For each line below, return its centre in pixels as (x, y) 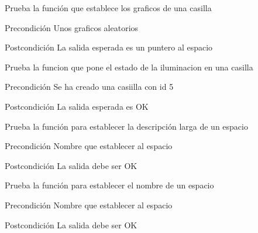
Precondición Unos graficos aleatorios (72, 27)
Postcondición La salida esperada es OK (77, 106)
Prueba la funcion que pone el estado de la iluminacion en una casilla (129, 67)
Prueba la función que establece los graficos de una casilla (108, 8)
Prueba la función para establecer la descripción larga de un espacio (126, 126)
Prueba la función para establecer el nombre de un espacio (109, 185)
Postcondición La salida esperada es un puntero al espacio (109, 47)
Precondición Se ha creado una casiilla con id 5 (89, 87)
